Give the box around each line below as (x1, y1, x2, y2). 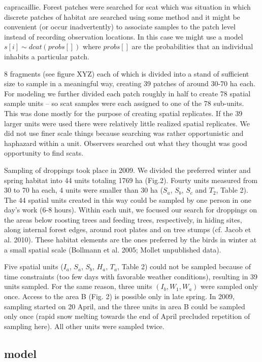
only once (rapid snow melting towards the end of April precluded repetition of (4, 311, 250, 321)
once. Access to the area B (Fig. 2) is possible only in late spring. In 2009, (4, 291, 235, 302)
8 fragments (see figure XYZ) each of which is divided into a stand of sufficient (4, 68, 249, 79)
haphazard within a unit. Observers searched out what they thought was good (4, 137, 247, 148)
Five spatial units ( (4, 261, 63, 272)
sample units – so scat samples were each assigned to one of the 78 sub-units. (4, 98, 244, 108)
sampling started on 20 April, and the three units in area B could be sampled (4, 301, 245, 311)
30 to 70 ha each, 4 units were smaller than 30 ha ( (4, 185, 163, 195)
